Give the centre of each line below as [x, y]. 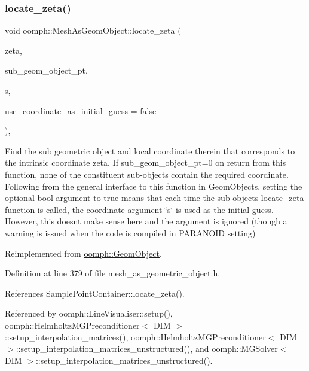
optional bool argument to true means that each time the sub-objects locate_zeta [154, 198]
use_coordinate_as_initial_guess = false [81, 110]
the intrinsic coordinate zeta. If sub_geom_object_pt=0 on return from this [146, 162]
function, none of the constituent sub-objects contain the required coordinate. [147, 174]
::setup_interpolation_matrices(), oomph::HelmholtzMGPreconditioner [135, 337]
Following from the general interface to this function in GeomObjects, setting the [154, 186]
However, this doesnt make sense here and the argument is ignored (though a [146, 221]
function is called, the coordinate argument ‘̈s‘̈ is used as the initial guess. [139, 209]
